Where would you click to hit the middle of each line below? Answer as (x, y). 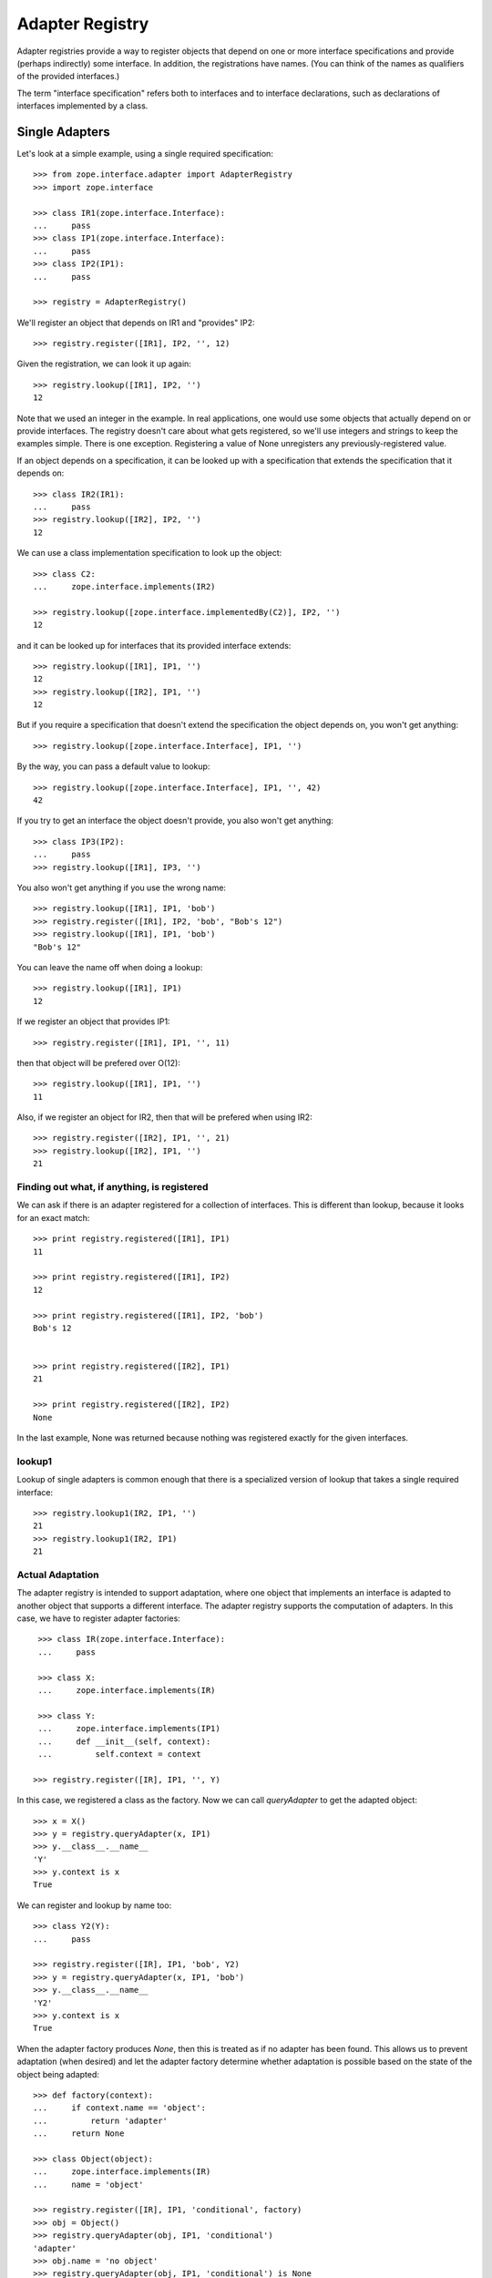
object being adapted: (58, 2074)
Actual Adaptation (58, 1575)
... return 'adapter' (101, 2120)
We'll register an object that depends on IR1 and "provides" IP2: (136, 323)
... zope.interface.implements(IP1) (129, 1729)
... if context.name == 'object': (120, 2108)
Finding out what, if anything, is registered (113, 1187)
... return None (79, 2134)
